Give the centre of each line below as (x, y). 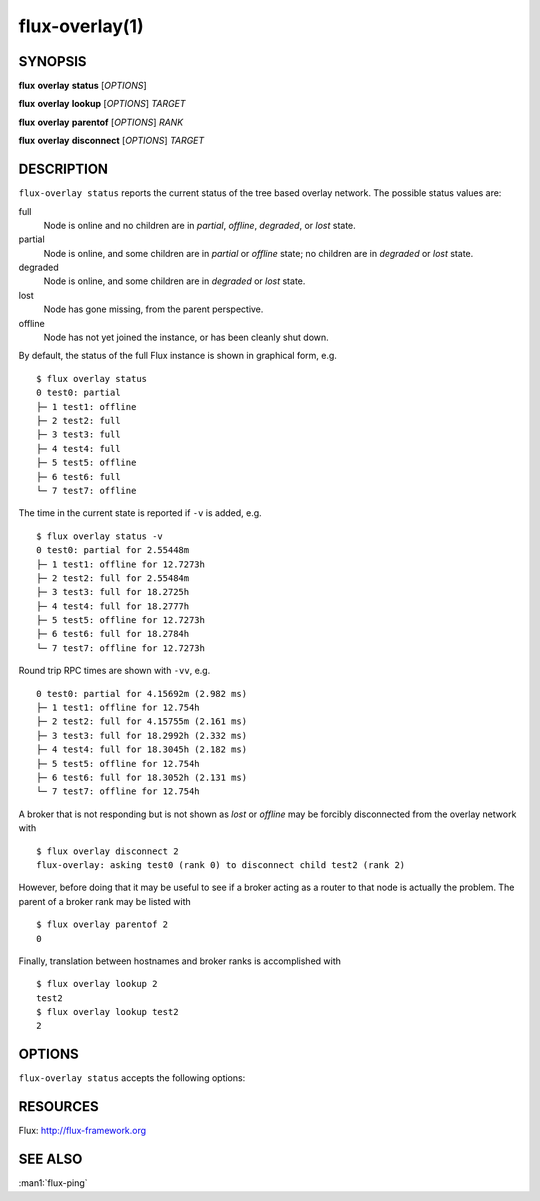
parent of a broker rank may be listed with (105, 901)
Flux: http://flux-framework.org (82, 1131)
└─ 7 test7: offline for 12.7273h (120, 648)
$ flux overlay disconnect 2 (107, 851)
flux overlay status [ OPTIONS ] (82, 86)
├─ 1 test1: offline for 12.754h (118, 708)
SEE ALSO (50, 1159)
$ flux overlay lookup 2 (97, 984)
